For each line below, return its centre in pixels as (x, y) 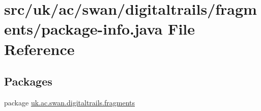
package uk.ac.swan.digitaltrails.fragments (70, 102)
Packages (28, 81)
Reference (39, 49)
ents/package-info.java (83, 29)
